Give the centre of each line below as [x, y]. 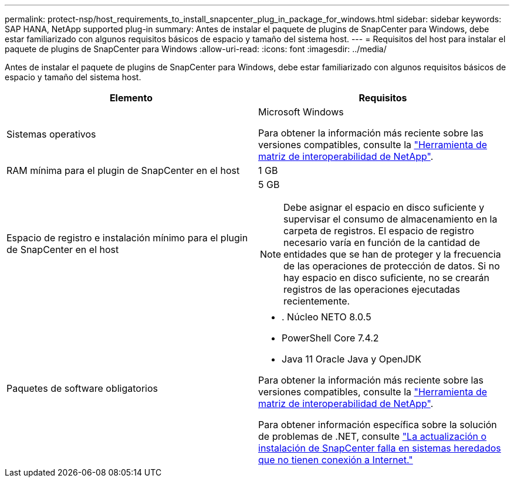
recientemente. [317, 301]
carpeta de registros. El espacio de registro [379, 231]
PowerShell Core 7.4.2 [330, 338]
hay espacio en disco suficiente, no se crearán [386, 278]
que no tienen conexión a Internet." [336, 460]
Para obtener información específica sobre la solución [378, 425]
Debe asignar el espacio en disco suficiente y [384, 207]
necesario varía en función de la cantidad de [382, 242]
